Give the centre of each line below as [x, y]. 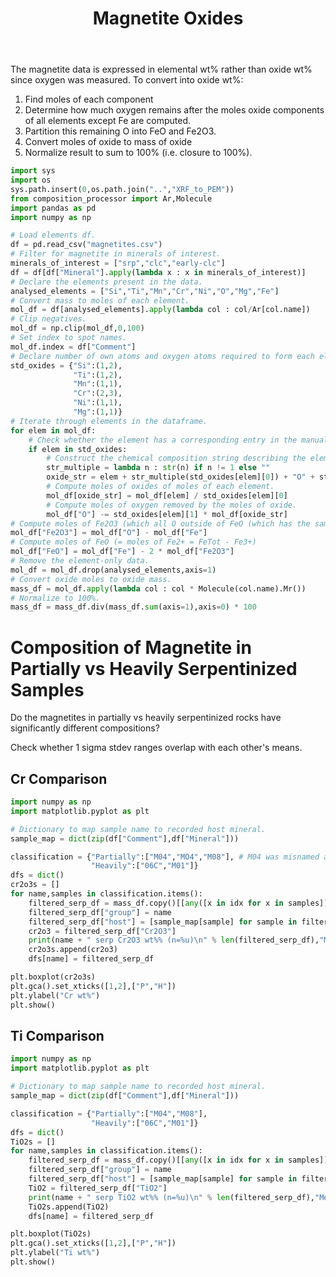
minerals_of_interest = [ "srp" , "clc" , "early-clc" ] [118, 263]
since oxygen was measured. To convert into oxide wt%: [127, 80]
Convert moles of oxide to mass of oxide [108, 142]
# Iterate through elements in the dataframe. [109, 421]
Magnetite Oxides [168, 18]
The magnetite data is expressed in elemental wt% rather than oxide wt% [161, 69]
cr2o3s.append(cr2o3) [73, 950]
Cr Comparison [59, 778]
